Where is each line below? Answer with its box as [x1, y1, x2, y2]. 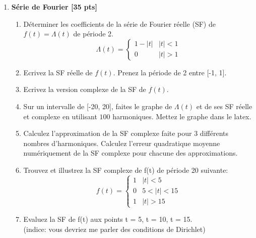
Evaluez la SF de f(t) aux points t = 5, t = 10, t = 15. [23, 214, 193, 224]
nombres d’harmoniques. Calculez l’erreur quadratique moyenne [23, 137, 220, 148]
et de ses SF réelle [196, 101, 252, 111]
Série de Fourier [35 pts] [11, 2, 97, 12]
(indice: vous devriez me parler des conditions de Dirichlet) [23, 223, 206, 234]
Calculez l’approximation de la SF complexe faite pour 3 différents [23, 128, 228, 138]
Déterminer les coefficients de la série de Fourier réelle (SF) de [23, 18, 216, 29]
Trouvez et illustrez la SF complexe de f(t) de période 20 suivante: [23, 164, 228, 175]
